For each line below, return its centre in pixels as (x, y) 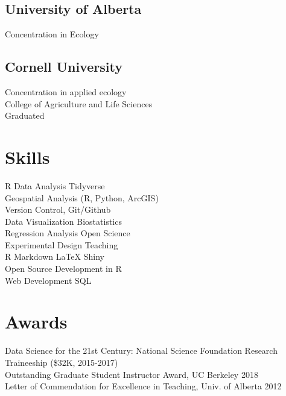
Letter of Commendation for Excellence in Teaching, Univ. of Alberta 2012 (143, 386)
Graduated (25, 115)
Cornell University (64, 67)
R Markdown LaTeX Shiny (55, 256)
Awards (36, 322)
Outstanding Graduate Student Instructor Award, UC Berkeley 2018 (132, 374)
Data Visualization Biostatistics (63, 221)
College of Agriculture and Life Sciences (79, 103)
